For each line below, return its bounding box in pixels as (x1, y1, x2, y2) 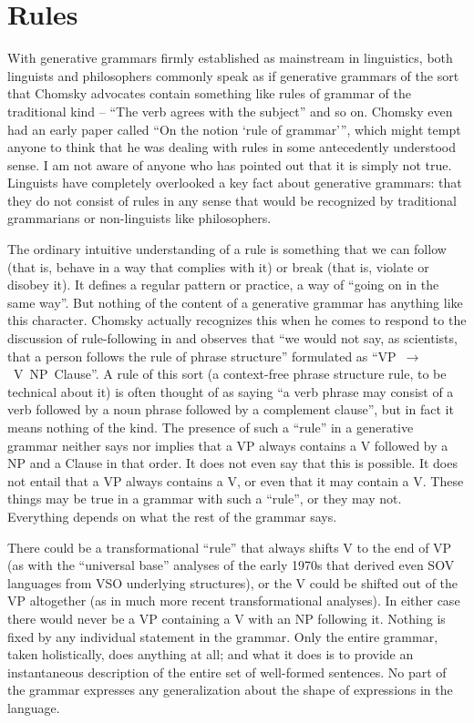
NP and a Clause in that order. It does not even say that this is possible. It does (7, 453, 458, 473)
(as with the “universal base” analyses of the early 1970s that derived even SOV (7, 555, 455, 575)
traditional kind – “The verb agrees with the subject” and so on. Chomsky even (7, 101, 453, 120)
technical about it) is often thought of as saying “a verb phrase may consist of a (7, 382, 454, 401)
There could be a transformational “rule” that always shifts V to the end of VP (7, 537, 452, 556)
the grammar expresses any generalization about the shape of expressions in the (7, 680, 453, 699)
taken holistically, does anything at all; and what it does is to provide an (7, 645, 414, 664)
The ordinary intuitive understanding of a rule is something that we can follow (7, 239, 447, 259)
